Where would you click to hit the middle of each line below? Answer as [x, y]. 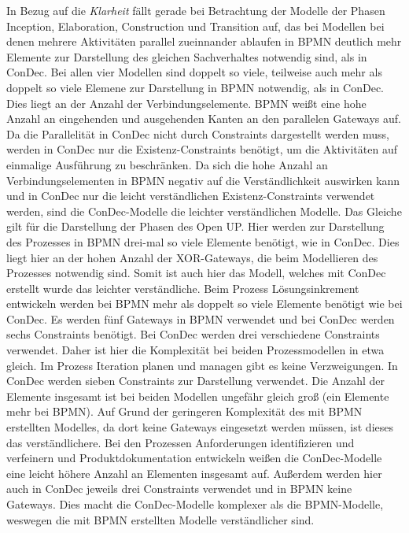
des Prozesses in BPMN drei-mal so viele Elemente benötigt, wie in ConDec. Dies [203, 241]
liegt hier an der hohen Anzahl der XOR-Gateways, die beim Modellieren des [192, 257]
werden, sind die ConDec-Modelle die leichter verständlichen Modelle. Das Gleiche [204, 211]
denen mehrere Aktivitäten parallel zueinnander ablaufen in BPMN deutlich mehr [204, 41]
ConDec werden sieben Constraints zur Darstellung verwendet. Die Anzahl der [195, 381]
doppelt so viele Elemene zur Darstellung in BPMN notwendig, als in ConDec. [195, 87]
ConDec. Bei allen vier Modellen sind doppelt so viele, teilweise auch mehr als [194, 72]
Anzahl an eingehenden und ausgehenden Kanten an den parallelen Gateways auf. [204, 118]
